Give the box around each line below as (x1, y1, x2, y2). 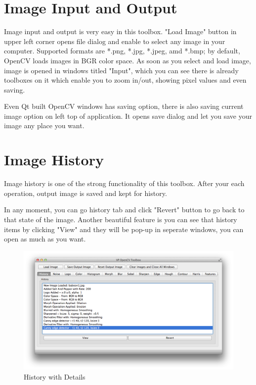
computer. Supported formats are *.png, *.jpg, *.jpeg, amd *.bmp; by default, (4, 46, 240, 56)
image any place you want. (4, 120, 85, 131)
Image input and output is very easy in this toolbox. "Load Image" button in (4, 26, 237, 37)
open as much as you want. (4, 234, 86, 244)
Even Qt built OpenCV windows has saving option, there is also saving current (4, 101, 244, 111)
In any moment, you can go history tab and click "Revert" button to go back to (4, 204, 245, 215)
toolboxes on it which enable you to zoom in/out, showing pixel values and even (4, 75, 247, 85)
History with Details (24, 371, 85, 382)
